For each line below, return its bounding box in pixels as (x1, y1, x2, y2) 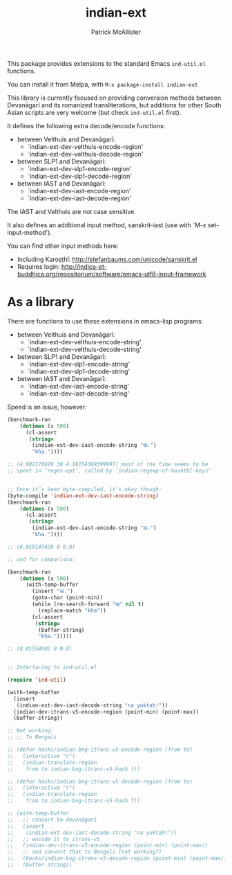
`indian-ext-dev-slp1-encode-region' (27, 164, 133, 173)
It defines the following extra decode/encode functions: (7, 121, 166, 130)
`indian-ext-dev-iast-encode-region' (27, 186, 131, 195)
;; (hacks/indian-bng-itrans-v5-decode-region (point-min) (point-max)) (7, 855, 227, 862)
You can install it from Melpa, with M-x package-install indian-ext (7, 80, 198, 88)
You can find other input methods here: (7, 241, 119, 250)
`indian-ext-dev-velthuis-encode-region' (27, 142, 144, 150)
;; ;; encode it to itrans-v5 (7, 836, 100, 842)
